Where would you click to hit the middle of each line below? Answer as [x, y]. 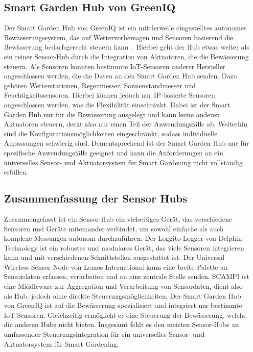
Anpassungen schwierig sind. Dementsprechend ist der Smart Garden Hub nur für [126, 143]
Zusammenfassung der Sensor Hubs [96, 198]
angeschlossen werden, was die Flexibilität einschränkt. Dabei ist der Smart [117, 104]
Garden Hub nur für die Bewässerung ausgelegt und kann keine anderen [112, 114]
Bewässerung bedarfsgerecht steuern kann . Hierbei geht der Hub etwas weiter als [126, 47]
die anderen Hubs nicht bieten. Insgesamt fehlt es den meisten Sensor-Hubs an [122, 324]
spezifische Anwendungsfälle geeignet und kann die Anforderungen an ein [114, 152]
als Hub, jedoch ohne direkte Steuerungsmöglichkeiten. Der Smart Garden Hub [123, 295]
